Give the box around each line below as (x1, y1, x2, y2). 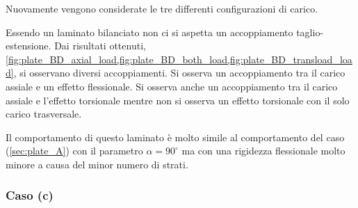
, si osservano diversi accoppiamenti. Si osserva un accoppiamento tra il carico (13, 65, 345, 80)
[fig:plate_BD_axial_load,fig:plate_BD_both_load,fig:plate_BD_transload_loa (6, 51, 352, 66)
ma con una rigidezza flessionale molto (181, 143, 345, 158)
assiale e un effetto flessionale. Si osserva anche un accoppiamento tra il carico (6, 79, 338, 93)
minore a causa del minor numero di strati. (6, 157, 188, 171)
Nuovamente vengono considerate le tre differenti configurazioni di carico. (6, 1, 318, 15)
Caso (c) (6, 186, 54, 204)
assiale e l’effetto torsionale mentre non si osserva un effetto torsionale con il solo (6, 93, 350, 107)
